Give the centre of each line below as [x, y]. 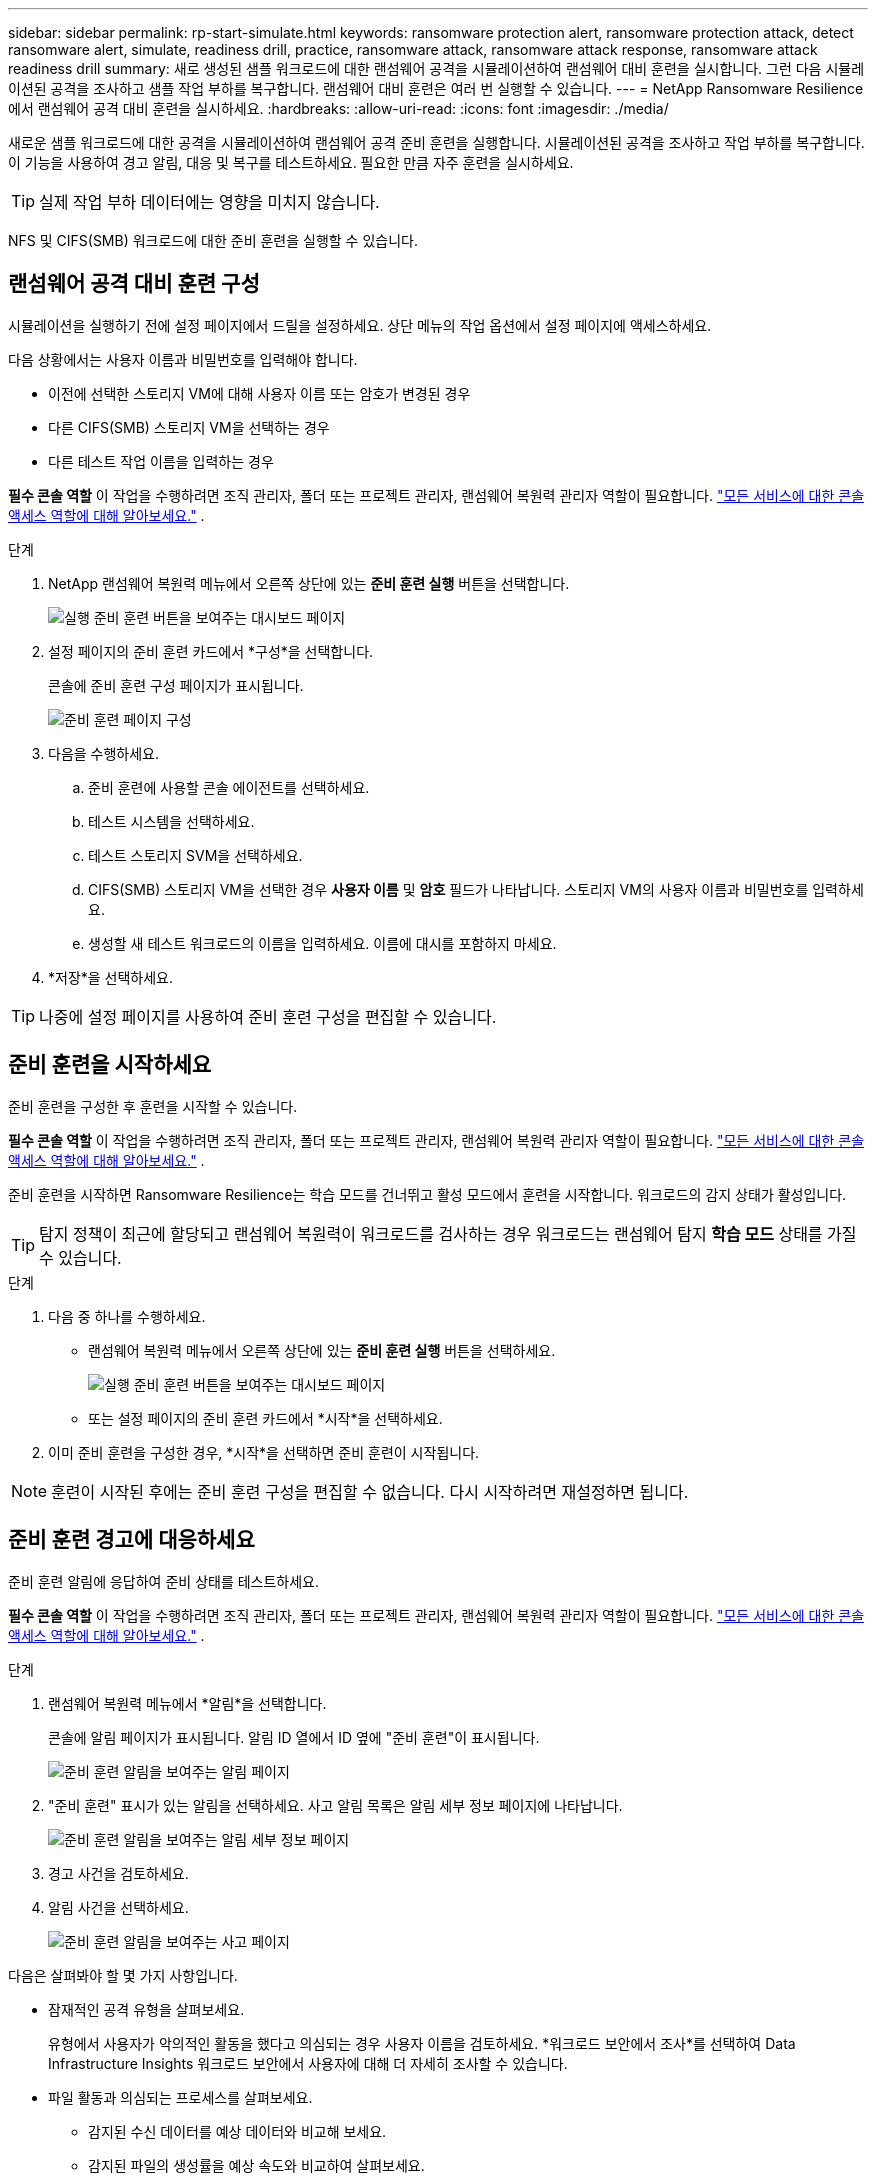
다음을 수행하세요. [104, 753]
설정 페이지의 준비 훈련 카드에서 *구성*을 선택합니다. [211, 651]
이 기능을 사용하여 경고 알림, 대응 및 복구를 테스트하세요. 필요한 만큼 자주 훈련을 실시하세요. [291, 162]
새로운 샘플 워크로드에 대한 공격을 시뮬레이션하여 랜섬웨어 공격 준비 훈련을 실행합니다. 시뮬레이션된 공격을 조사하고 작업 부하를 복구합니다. [436, 142]
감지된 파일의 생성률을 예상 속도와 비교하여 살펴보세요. [256, 2165]
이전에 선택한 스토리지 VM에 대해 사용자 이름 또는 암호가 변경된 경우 [259, 393]
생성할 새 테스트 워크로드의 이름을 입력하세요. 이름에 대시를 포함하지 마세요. [322, 943]
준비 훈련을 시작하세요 [110, 1065]
